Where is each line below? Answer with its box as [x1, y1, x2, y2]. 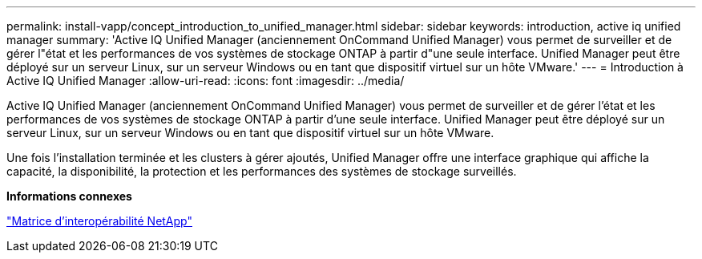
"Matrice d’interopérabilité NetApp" [6, 214, 192, 228]
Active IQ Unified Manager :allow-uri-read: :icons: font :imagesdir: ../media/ [6, 74, 405, 87]
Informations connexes [6, 189, 132, 203]
